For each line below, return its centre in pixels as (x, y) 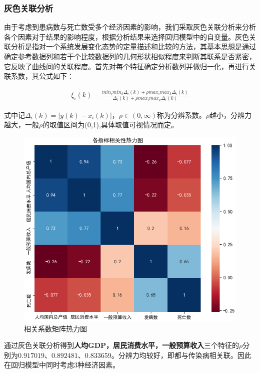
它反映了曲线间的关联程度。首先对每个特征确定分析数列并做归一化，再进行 (126, 66)
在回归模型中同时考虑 (39, 365)
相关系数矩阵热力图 (55, 328)
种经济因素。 (98, 365)
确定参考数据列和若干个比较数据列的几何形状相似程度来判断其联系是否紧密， (130, 56)
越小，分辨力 (231, 115)
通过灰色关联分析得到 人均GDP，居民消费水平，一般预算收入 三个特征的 (122, 345)
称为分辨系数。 (181, 115)
